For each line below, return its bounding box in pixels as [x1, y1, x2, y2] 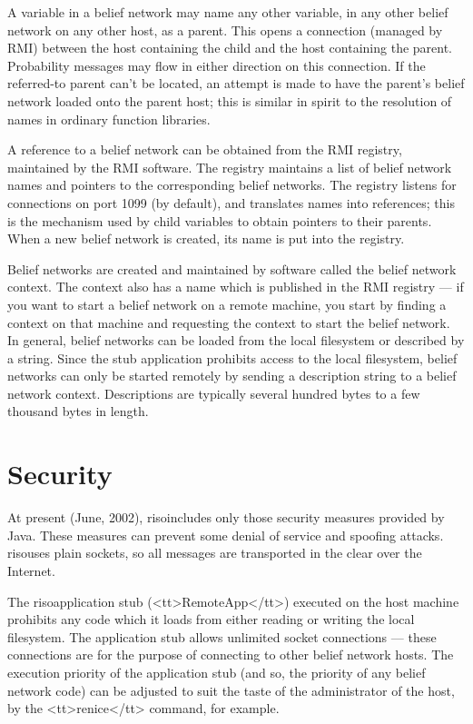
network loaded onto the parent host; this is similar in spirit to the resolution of [7, 91, 452, 110]
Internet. [7, 560, 55, 580]
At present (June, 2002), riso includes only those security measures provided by [7, 508, 445, 527]
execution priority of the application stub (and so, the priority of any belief [7, 662, 426, 681]
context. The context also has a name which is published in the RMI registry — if [7, 277, 464, 296]
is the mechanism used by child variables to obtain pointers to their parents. [7, 211, 432, 230]
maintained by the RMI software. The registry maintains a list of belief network [7, 157, 452, 176]
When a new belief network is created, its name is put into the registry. [7, 229, 405, 248]
